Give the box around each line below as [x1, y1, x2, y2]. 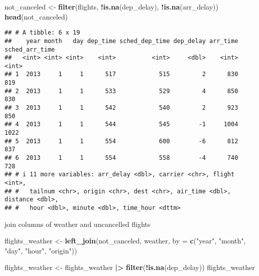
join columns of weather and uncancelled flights [5, 218, 151, 229]
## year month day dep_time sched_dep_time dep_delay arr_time [5, 37, 238, 45]
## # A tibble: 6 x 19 [5, 29, 80, 37]
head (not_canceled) [5, 11, 68, 22]
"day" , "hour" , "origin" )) [5, 245, 77, 255]
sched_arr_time [5, 46, 55, 53]
